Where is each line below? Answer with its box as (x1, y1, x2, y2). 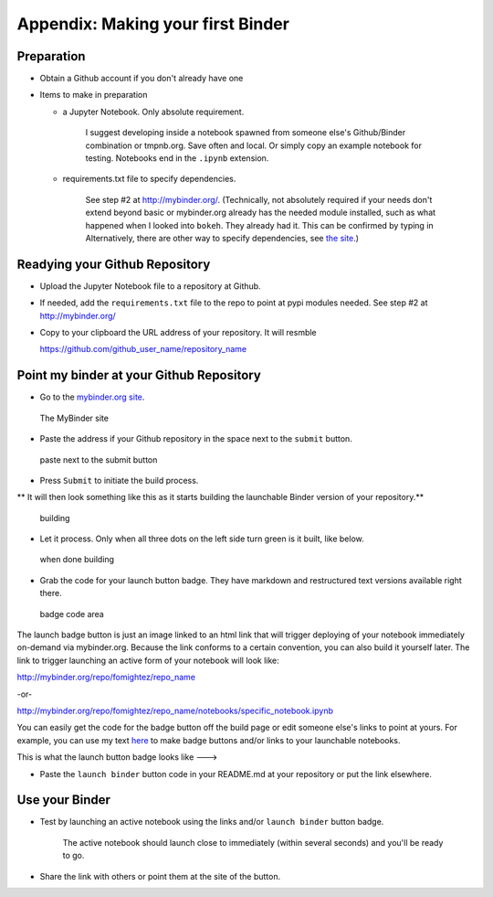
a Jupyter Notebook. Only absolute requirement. (62, 106, 245, 117)
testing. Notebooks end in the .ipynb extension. (85, 153, 269, 164)
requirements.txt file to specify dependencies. (62, 174, 236, 185)
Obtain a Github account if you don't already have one (39, 73, 244, 84)
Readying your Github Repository (16, 256, 211, 272)
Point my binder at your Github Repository (16, 368, 262, 383)
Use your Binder (16, 792, 111, 808)
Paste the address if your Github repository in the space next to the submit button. (39, 433, 353, 444)
